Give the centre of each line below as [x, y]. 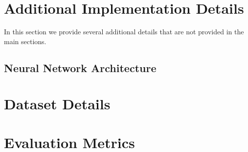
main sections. [25, 41]
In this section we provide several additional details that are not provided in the [124, 32]
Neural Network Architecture [80, 67]
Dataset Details [57, 104]
